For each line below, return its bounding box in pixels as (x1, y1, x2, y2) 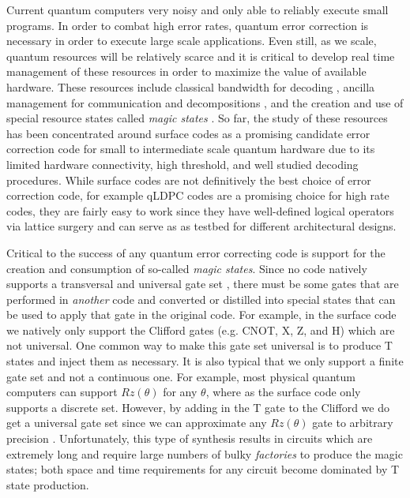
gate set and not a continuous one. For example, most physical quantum (6, 368, 355, 384)
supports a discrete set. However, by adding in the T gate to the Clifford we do (6, 399, 389, 415)
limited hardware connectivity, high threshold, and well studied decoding (6, 155, 359, 172)
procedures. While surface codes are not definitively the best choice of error (6, 171, 371, 188)
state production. (6, 476, 89, 492)
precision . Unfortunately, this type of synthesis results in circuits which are (6, 430, 373, 447)
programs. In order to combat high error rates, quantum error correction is (6, 17, 369, 33)
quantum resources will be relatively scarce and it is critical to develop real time (6, 47, 395, 64)
